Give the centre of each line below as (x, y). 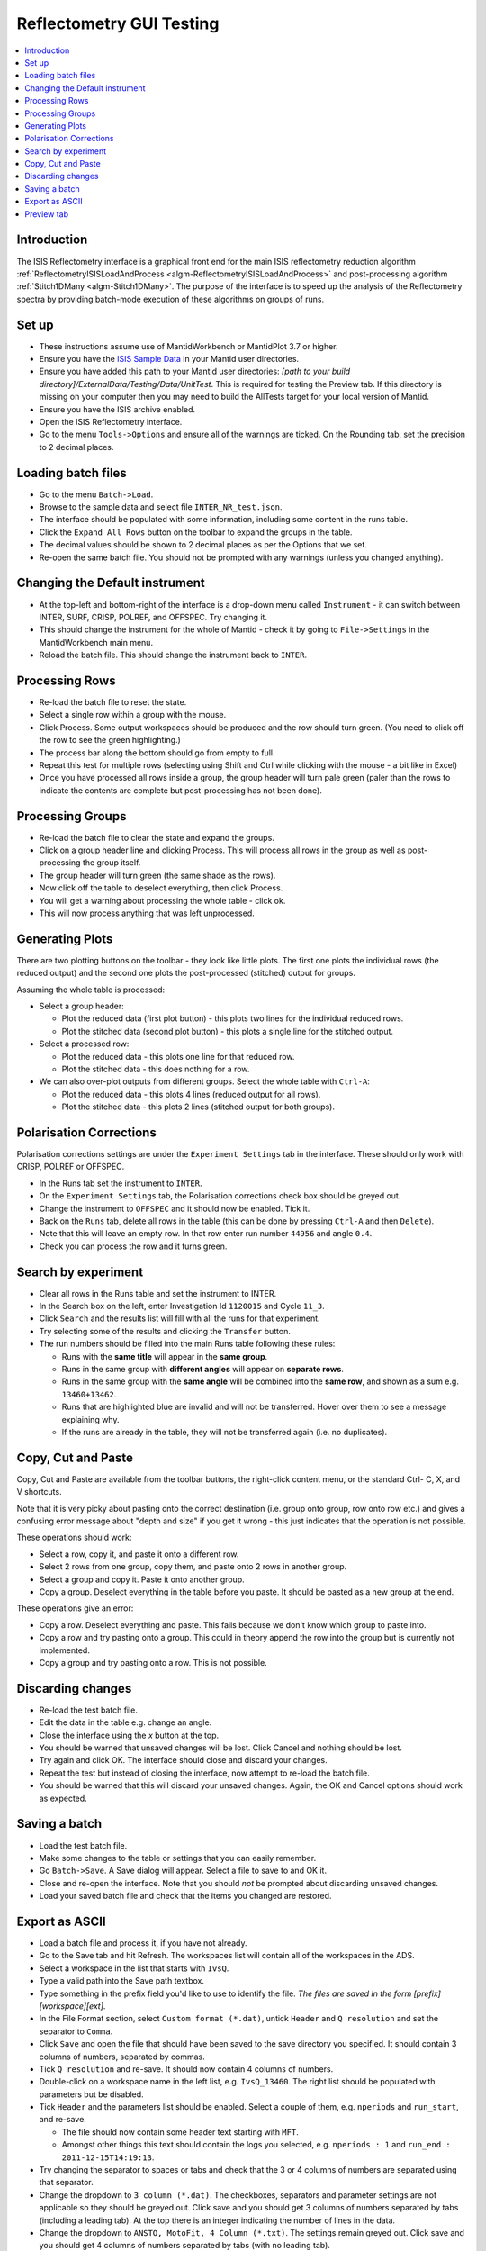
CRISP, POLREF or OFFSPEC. (71, 1167)
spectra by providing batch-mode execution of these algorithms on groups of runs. (170, 299)
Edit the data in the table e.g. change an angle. (126, 1722)
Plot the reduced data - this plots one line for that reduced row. (178, 1056)
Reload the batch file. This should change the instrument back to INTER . (173, 655)
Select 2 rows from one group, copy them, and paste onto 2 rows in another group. (193, 1567)
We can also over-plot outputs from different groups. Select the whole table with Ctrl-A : (205, 1081)
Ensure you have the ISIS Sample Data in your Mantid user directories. (169, 359)
